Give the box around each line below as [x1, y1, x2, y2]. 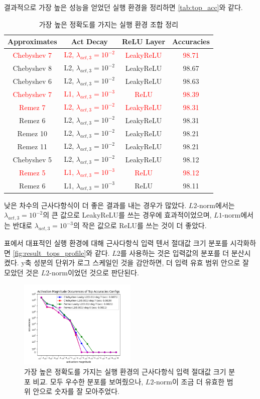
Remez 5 [19, 167, 46, 178]
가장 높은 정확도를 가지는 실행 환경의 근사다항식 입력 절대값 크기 [24, 366, 226, 376]
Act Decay [71, 36, 108, 47]
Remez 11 [17, 141, 47, 151]
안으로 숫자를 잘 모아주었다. [33, 386, 119, 396]
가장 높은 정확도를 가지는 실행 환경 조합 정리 [39, 19, 179, 29]
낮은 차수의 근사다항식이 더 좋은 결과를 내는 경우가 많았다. [4, 199, 187, 210]
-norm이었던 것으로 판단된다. [49, 267, 139, 277]
